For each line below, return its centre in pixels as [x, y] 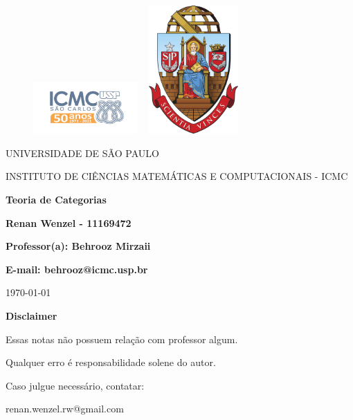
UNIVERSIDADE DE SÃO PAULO [82, 153]
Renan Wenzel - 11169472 [69, 222]
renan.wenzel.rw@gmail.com [65, 409]
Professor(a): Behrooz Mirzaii [78, 246]
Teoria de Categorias [56, 199]
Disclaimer [31, 315]
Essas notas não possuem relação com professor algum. [122, 339]
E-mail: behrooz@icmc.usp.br [77, 269]
